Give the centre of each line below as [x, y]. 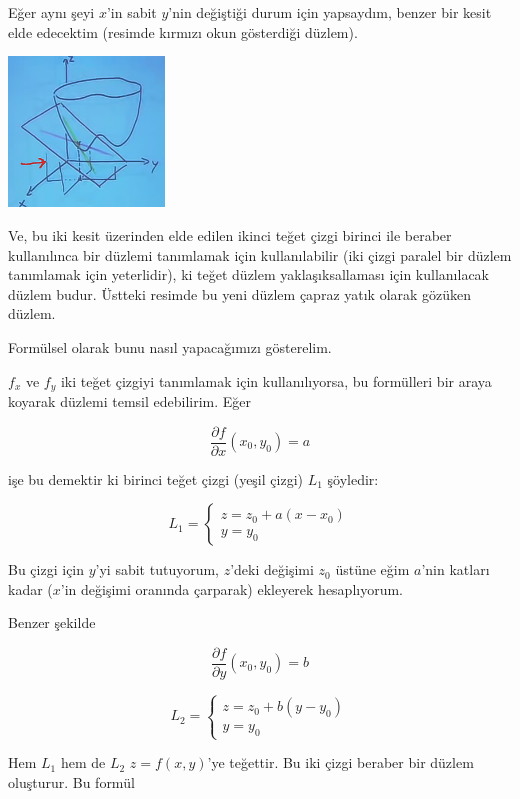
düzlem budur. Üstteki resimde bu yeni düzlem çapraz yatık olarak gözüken [240, 293]
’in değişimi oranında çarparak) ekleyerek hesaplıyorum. [232, 588]
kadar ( [30, 588]
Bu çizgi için [46, 569]
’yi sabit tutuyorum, [157, 569]
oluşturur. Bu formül [71, 782]
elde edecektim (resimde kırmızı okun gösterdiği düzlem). [183, 31]
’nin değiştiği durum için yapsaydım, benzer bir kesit [330, 12]
